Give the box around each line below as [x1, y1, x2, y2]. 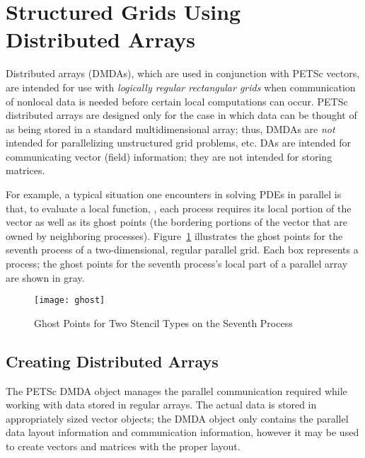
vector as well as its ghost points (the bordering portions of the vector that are [6, 214, 347, 229]
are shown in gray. [6, 270, 85, 285]
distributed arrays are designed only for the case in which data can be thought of [6, 108, 357, 122]
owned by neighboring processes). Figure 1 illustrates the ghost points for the [6, 228, 343, 243]
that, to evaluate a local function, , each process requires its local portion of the [6, 200, 352, 215]
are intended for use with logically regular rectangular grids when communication [6, 79, 356, 94]
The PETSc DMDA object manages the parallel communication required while [6, 383, 347, 398]
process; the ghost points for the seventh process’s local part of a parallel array [6, 256, 348, 271]
